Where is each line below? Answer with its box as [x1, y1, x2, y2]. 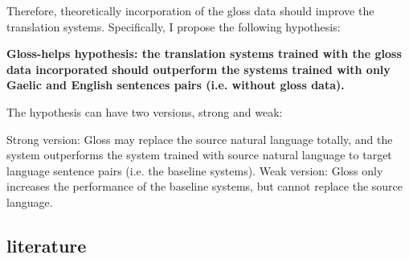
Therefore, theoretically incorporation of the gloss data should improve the [6, 2, 374, 18]
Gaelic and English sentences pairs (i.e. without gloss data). [6, 76, 345, 93]
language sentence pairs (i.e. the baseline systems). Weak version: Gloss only [6, 162, 383, 179]
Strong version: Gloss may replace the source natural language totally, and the [6, 130, 393, 147]
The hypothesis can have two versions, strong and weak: [6, 103, 283, 120]
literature [6, 232, 87, 257]
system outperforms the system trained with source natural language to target [6, 146, 392, 163]
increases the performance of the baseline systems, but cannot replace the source [6, 178, 403, 195]
